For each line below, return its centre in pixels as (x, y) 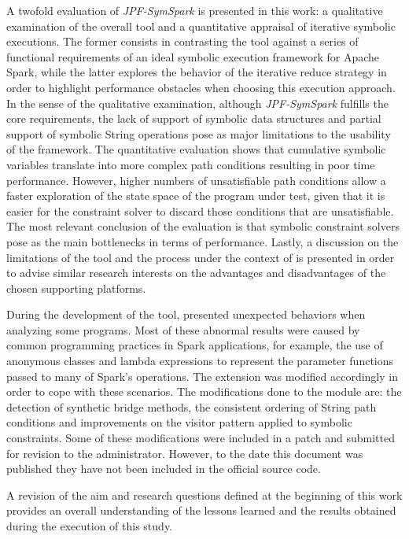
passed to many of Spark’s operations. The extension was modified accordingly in (202, 376)
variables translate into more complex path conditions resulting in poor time (191, 164)
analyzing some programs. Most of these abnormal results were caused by (183, 329)
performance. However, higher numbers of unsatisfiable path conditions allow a (196, 180)
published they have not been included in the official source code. (164, 469)
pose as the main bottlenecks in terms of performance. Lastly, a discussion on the (203, 241)
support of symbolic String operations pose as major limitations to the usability (199, 133)
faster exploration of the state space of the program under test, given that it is (196, 196)
